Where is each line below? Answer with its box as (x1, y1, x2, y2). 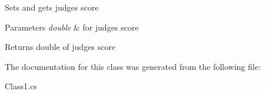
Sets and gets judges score (5, 1, 99, 13)
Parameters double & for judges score (5, 21, 139, 33)
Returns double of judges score (5, 41, 115, 53)
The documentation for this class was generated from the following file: (5, 60, 261, 72)
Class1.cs (5, 80, 37, 92)
